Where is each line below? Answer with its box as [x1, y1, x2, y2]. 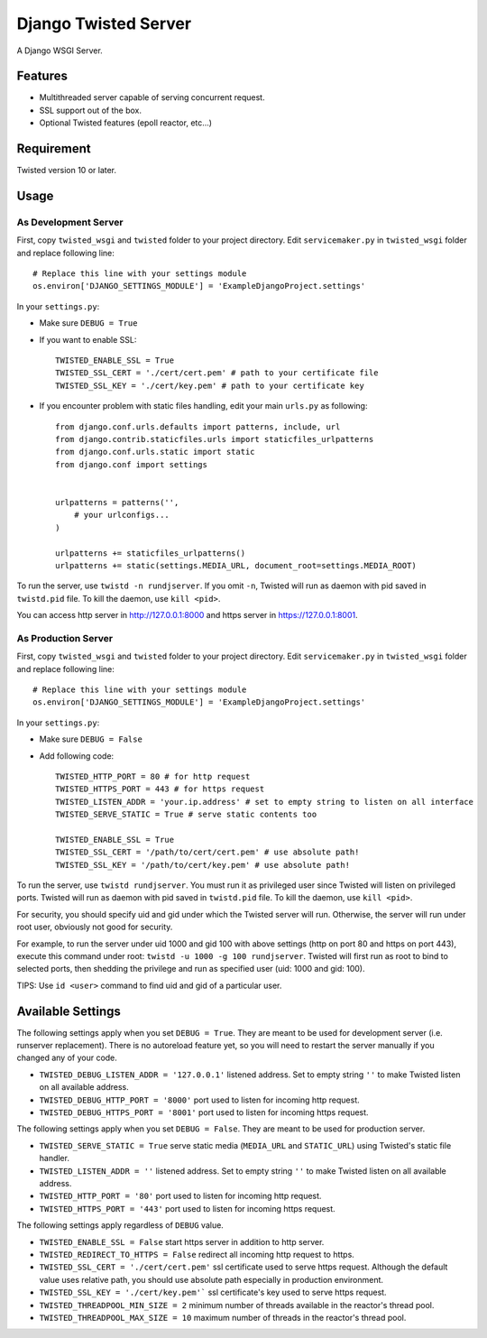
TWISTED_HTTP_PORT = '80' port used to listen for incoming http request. [39, 1191, 322, 1202]
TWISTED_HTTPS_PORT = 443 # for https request [55, 784, 265, 794]
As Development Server [16, 216, 124, 228]
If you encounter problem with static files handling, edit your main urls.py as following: [39, 401, 368, 411]
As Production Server [16, 632, 113, 644]
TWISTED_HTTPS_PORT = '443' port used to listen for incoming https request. [39, 1203, 335, 1213]
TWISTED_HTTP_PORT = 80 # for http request [55, 771, 251, 781]
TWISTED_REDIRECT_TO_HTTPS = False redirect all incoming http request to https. [39, 1249, 355, 1260]
